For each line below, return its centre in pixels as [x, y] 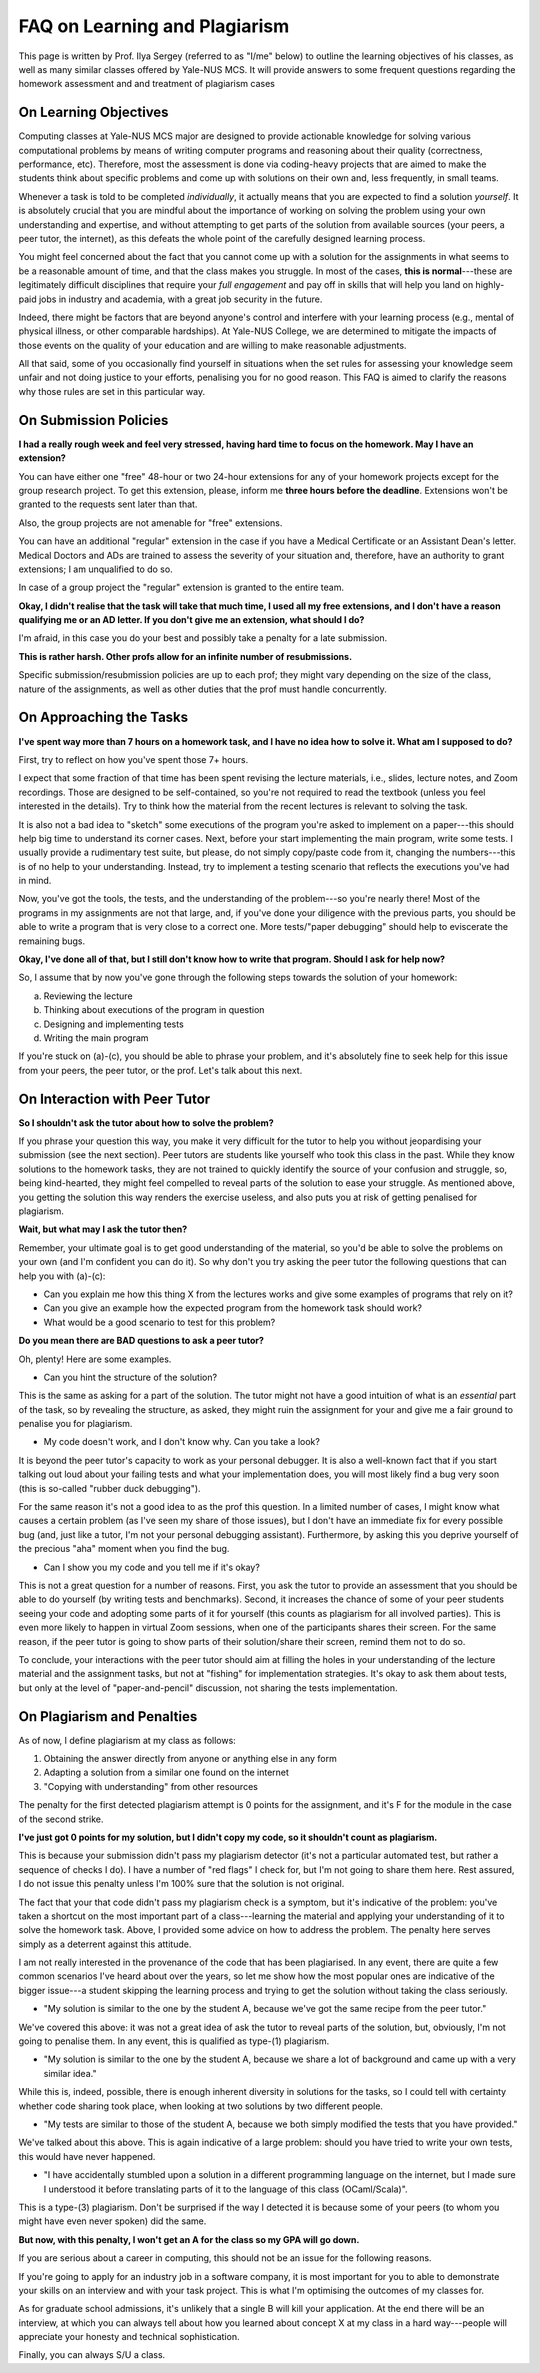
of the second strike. [61, 1819]
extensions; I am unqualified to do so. [96, 569]
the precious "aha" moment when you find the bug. [124, 1549]
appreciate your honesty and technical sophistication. [129, 2337]
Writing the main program [96, 1037]
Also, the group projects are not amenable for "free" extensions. [150, 522]
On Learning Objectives [93, 112]
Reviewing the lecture [88, 996]
